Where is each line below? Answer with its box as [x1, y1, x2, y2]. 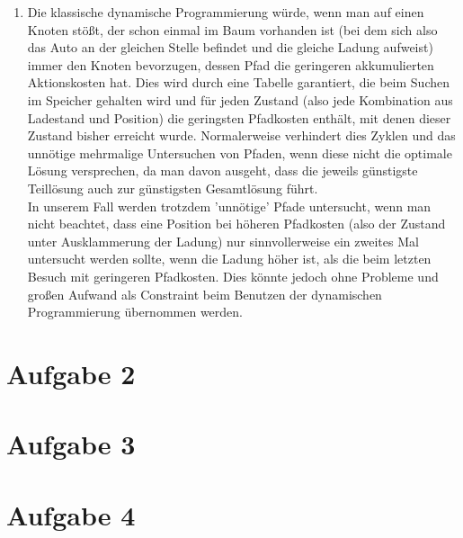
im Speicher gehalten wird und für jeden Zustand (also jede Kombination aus [27, 90, 453, 109]
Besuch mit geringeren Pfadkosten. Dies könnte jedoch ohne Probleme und [27, 266, 439, 285]
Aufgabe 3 [6, 426, 136, 462]
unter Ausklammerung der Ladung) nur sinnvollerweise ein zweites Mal [27, 231, 419, 250]
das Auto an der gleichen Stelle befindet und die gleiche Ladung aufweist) [27, 38, 433, 57]
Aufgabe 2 [6, 354, 136, 391]
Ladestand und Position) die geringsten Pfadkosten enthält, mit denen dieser [27, 108, 451, 127]
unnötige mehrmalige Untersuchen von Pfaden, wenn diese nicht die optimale [27, 143, 452, 162]
